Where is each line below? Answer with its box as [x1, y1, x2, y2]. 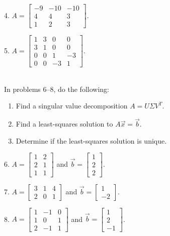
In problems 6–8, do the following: [4, 83, 109, 94]
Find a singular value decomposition [16, 100, 128, 111]
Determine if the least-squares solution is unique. [16, 135, 167, 146]
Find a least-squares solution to [16, 119, 113, 129]
